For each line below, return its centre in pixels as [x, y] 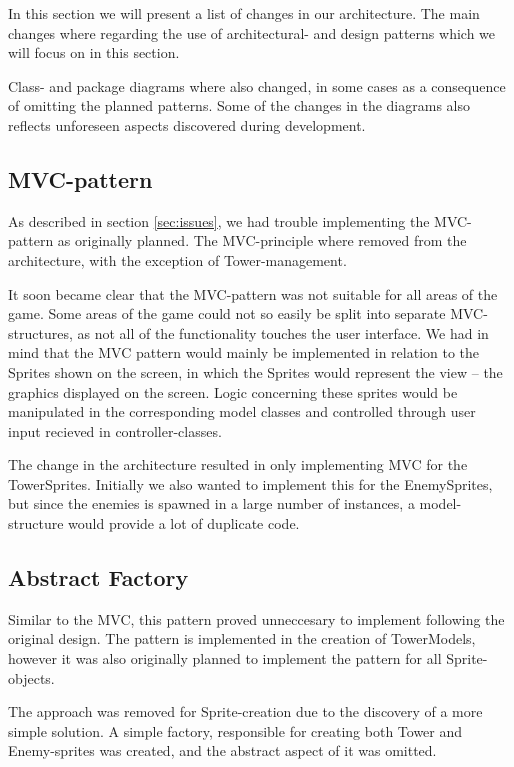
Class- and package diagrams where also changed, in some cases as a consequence [257, 85]
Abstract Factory [98, 577]
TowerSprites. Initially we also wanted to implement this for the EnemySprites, [250, 483]
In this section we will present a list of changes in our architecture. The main [244, 13]
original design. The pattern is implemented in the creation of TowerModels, [242, 638]
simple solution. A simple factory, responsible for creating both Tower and [235, 730]
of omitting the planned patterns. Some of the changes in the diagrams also [239, 105]
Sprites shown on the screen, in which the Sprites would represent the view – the [255, 371]
